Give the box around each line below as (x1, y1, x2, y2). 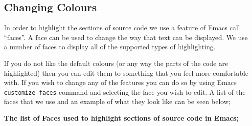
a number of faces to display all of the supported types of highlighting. (4, 42, 216, 52)
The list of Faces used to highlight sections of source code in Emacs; (4, 113, 239, 123)
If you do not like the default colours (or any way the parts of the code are (4, 58, 228, 68)
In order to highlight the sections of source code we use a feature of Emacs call (4, 22, 240, 33)
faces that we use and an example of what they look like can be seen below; (4, 96, 230, 106)
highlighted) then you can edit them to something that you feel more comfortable (4, 67, 249, 78)
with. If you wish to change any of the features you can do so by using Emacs (4, 77, 237, 87)
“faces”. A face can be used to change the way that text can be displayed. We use (4, 32, 248, 42)
